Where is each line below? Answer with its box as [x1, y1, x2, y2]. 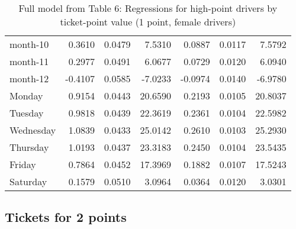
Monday [9, 89, 43, 102]
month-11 [9, 54, 49, 68]
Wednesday [9, 123, 56, 137]
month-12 [9, 72, 49, 85]
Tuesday [9, 106, 44, 120]
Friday [9, 157, 36, 171]
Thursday [9, 140, 49, 154]
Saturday [9, 175, 47, 188]
